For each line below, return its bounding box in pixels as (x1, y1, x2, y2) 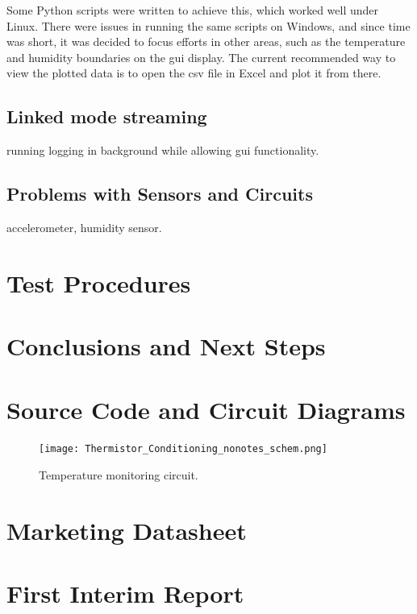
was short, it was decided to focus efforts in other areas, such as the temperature (6, 33, 406, 50)
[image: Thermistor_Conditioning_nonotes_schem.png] (39, 443, 327, 455)
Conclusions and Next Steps (6, 330, 326, 363)
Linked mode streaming (6, 104, 207, 129)
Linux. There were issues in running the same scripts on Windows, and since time (6, 17, 411, 34)
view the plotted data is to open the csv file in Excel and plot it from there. (6, 64, 382, 81)
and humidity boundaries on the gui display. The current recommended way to (6, 48, 396, 65)
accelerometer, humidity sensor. (6, 218, 162, 235)
